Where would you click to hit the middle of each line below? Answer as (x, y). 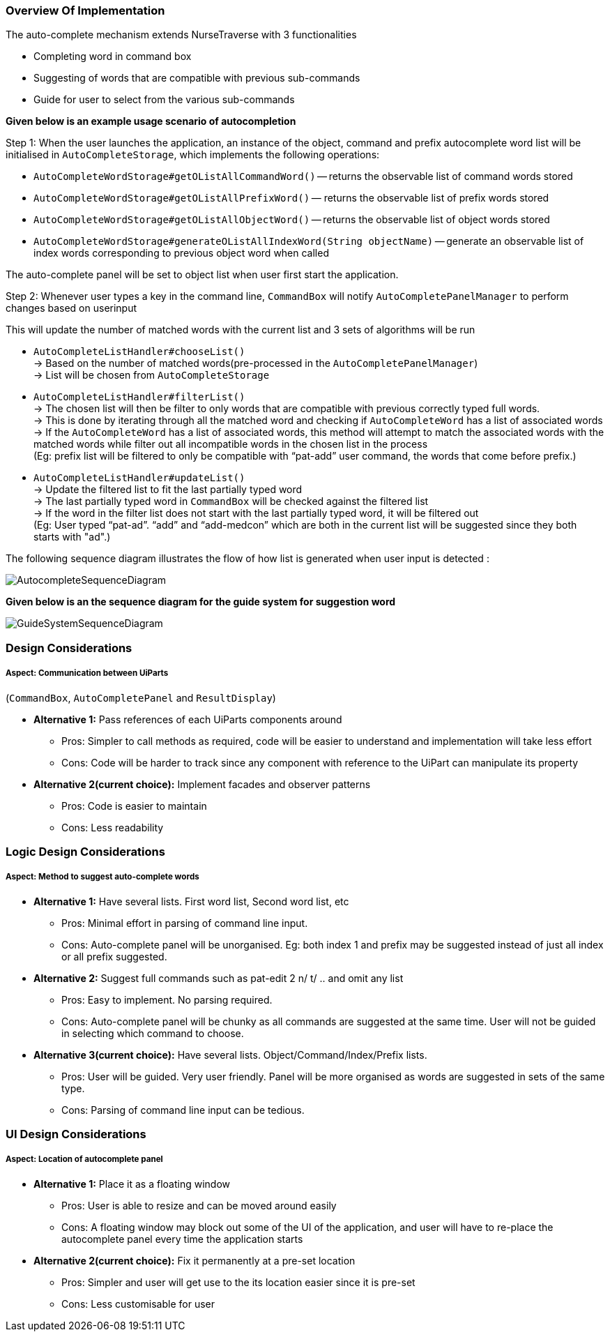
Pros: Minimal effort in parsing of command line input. (185, 923)
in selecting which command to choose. (153, 1033)
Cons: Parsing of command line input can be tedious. (183, 1110)
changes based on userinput (71, 308)
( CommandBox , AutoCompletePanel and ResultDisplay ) (141, 697)
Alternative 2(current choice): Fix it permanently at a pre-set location (195, 1260)
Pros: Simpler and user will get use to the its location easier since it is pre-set (238, 1282)
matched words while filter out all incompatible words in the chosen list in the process (231, 444)
